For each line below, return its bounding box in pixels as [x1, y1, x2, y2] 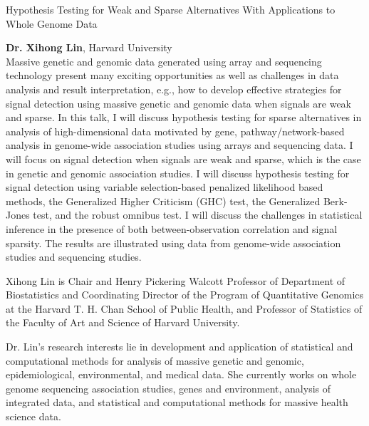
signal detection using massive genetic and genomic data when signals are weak [6, 95, 351, 110]
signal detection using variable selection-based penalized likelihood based [6, 180, 323, 194]
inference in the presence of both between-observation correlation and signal [6, 221, 338, 236]
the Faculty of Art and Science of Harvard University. [6, 315, 240, 330]
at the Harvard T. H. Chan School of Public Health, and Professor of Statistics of [6, 301, 363, 316]
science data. [6, 409, 61, 424]
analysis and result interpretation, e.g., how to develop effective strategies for [6, 81, 342, 96]
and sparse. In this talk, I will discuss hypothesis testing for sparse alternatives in [6, 110, 362, 125]
